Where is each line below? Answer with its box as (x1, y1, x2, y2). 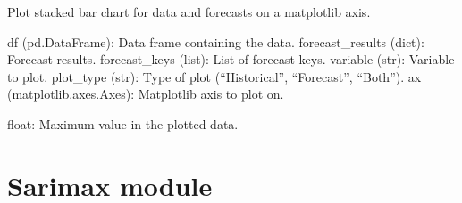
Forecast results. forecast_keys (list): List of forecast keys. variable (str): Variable (7, 50, 455, 69)
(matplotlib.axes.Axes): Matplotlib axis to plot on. (7, 85, 284, 103)
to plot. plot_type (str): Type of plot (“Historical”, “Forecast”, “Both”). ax (7, 67, 422, 85)
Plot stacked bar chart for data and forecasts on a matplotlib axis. (7, 3, 371, 20)
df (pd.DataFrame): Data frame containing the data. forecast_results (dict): (7, 32, 424, 51)
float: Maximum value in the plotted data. (7, 114, 239, 133)
